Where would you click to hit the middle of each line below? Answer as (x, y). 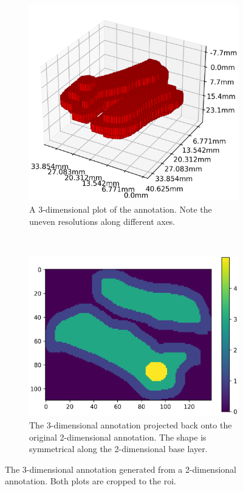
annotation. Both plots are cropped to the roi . (91, 481)
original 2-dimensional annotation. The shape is (118, 437)
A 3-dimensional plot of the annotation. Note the (121, 209)
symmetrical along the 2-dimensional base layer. (118, 449)
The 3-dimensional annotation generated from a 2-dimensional (121, 469)
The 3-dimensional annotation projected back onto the (131, 425)
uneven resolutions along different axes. (102, 221)
